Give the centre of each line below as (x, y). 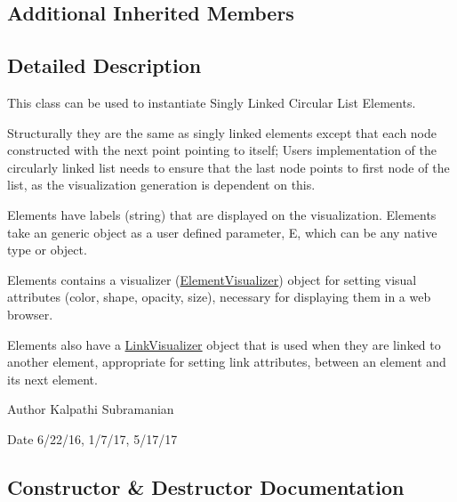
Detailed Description (104, 65)
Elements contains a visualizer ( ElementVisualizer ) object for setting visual (212, 279)
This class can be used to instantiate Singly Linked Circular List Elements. (212, 102)
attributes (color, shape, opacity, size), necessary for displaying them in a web (219, 297)
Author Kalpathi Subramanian (91, 409)
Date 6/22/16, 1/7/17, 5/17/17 (92, 438)
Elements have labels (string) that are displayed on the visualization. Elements (222, 214)
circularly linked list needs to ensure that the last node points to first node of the (228, 167)
